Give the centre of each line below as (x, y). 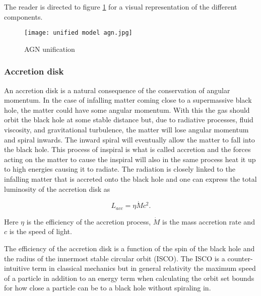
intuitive (17, 268)
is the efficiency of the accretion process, (89, 221)
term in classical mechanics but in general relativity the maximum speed (144, 268)
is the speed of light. (41, 231)
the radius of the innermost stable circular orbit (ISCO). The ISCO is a (115, 258)
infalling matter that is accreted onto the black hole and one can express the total (130, 179)
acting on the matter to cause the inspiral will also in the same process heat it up (130, 159)
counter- (240, 258)
